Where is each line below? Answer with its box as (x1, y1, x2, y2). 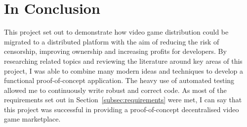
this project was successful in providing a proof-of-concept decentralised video (4, 104, 239, 114)
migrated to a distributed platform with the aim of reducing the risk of (4, 36, 219, 46)
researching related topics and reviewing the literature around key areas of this (4, 55, 243, 66)
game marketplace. (4, 114, 61, 124)
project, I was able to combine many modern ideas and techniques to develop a (4, 65, 244, 76)
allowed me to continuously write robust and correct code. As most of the (4, 85, 227, 95)
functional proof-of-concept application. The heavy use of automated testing (4, 75, 235, 85)
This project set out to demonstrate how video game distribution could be (4, 27, 229, 37)
